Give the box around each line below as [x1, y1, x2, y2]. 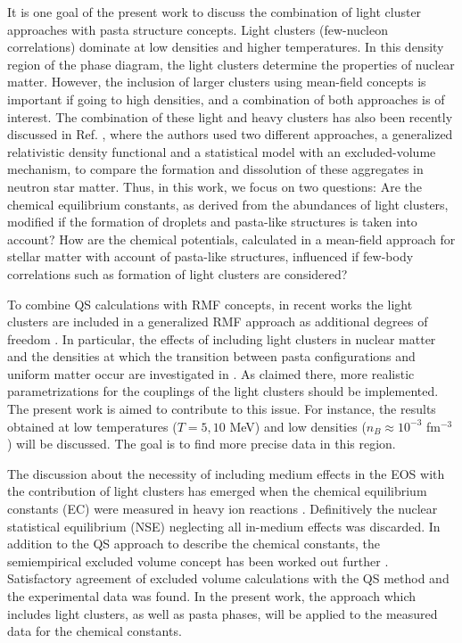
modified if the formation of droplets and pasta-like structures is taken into [7, 212, 417, 231]
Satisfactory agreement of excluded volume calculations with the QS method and [7, 569, 450, 588]
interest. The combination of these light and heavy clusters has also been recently [7, 107, 453, 126]
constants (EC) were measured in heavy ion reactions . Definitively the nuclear [7, 499, 438, 518]
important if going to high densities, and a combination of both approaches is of [7, 89, 445, 108]
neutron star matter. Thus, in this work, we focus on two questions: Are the [7, 177, 422, 195]
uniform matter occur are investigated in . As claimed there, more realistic [7, 364, 415, 383]
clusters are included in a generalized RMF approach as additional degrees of [7, 312, 428, 331]
